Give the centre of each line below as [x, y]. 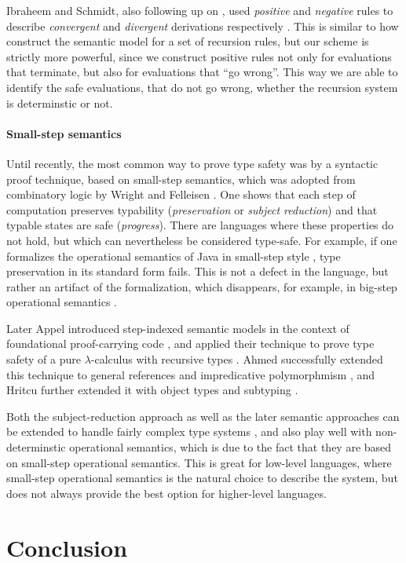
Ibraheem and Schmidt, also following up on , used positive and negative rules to [200, 10]
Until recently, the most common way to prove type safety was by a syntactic [192, 163]
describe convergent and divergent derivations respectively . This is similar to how [203, 26]
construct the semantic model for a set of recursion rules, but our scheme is [188, 41]
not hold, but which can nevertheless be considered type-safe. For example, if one [202, 240]
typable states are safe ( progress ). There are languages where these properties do [200, 225]
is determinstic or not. [60, 102]
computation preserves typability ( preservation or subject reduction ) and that [192, 209]
